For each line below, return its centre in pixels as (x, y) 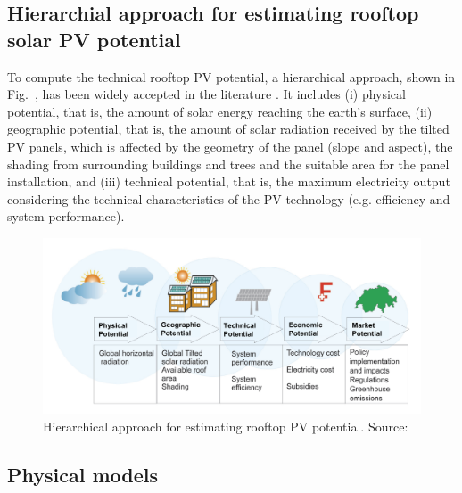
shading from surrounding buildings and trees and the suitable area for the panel (228, 164)
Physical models (83, 475)
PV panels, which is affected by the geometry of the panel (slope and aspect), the (230, 146)
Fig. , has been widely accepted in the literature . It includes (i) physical (206, 94)
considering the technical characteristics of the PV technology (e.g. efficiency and (229, 198)
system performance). (66, 216)
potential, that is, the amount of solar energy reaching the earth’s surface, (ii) (220, 111)
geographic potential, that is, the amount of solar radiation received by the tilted (228, 129)
